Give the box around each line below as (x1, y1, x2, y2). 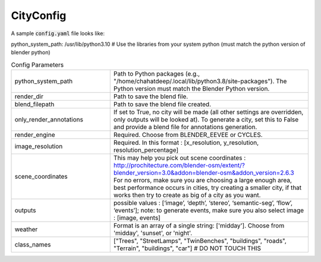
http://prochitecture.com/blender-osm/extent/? (113, 161, 245, 170)
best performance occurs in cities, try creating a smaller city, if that (113, 183, 302, 192)
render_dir (14, 92, 44, 101)
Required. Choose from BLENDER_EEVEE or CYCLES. (113, 131, 263, 139)
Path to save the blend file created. (113, 100, 212, 108)
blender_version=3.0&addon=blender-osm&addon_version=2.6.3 (113, 169, 294, 177)
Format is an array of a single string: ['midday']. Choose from (113, 222, 285, 230)
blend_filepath (14, 100, 55, 108)
